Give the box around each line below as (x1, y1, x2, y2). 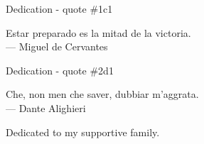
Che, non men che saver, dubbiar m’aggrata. (6, 87, 199, 101)
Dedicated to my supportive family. (6, 124, 160, 139)
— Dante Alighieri (6, 100, 86, 115)
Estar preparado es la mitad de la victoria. (6, 25, 191, 40)
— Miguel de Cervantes (6, 39, 108, 54)
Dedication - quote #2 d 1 (6, 62, 114, 77)
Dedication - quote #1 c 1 (6, 1, 113, 16)
